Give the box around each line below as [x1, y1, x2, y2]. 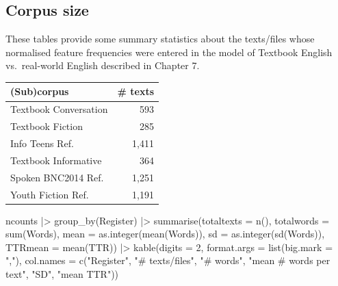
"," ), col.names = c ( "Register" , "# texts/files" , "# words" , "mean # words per [5, 253, 330, 268]
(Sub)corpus [10, 84, 69, 99]
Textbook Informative [10, 153, 102, 167]
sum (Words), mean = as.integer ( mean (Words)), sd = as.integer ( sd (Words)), [5, 226, 325, 241]
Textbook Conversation [10, 102, 108, 116]
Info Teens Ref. [10, 136, 74, 151]
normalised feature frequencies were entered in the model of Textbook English [5, 44, 333, 59]
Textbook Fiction [10, 119, 83, 133]
